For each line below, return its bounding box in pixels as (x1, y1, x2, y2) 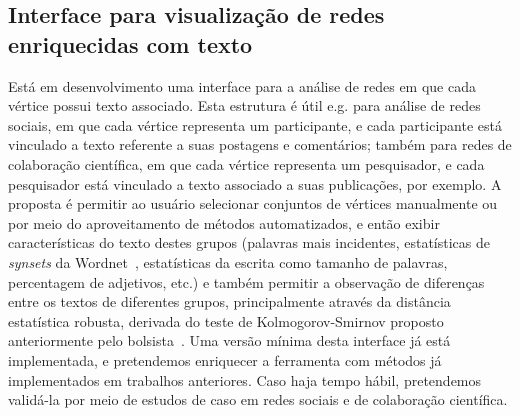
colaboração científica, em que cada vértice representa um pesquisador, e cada (8, 153, 485, 174)
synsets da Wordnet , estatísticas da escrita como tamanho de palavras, (8, 251, 448, 272)
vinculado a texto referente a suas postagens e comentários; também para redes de (8, 134, 512, 155)
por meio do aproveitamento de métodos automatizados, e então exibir (8, 212, 440, 233)
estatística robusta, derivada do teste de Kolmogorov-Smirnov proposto (8, 310, 444, 331)
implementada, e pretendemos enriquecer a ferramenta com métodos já (8, 349, 442, 370)
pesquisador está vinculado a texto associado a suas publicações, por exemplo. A (8, 173, 502, 194)
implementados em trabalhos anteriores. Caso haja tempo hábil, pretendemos (8, 369, 482, 390)
